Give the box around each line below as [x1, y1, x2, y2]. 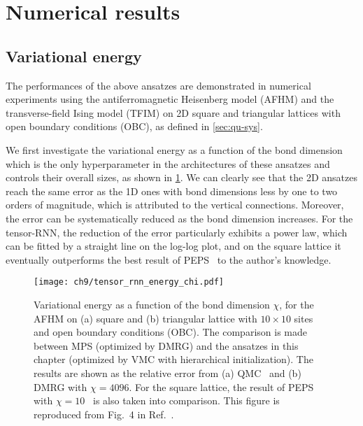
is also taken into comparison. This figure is [92, 393, 280, 408]
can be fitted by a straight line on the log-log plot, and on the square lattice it [6, 239, 341, 253]
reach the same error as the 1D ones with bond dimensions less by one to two [6, 183, 338, 198]
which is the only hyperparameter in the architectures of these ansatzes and [6, 156, 330, 171]
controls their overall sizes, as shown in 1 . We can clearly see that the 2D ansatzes [6, 170, 357, 185]
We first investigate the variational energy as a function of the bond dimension [6, 142, 343, 157]
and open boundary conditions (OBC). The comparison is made [34, 325, 307, 339]
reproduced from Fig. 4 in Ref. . [34, 406, 174, 421]
